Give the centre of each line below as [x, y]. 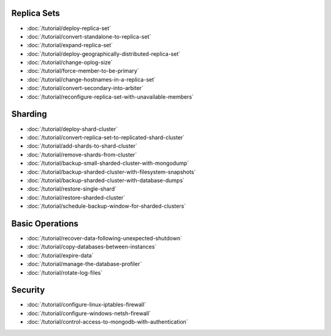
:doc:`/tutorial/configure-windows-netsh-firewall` [89, 313]
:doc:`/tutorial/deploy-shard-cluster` [72, 129]
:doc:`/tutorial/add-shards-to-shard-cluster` [82, 146]
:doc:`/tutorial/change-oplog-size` [70, 63]
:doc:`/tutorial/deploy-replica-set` [69, 28]
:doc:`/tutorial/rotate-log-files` [65, 272]
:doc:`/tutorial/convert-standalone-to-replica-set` [89, 36]
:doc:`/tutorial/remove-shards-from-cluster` [82, 155]
